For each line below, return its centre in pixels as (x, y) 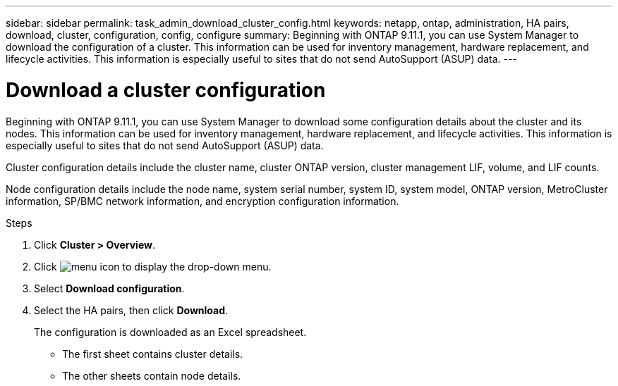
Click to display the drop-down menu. (153, 266)
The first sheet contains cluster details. (153, 354)
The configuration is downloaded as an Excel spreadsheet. (170, 332)
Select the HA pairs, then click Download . (131, 310)
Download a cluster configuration (166, 90)
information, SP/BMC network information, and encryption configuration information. (202, 201)
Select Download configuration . (109, 288)
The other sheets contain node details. (152, 375)
